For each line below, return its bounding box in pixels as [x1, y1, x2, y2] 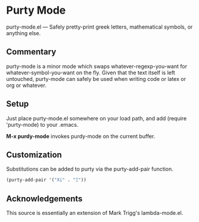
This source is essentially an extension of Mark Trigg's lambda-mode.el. [6, 210, 184, 217]
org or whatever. [6, 82, 46, 89]
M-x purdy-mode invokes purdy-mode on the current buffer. [6, 132, 156, 140]
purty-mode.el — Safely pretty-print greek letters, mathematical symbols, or [6, 23, 193, 30]
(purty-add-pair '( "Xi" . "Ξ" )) [6, 177, 86, 183]
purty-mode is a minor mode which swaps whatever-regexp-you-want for [6, 62, 188, 70]
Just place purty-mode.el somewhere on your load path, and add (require [6, 114, 187, 122]
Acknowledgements [6, 193, 83, 204]
